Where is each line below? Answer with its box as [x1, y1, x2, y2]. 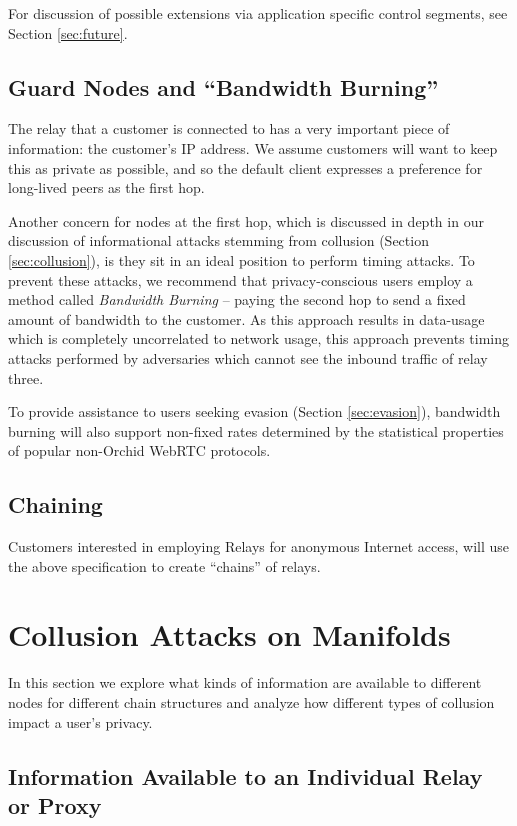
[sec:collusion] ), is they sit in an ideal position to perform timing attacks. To [8, 249, 475, 270]
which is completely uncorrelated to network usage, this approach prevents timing [8, 328, 509, 349]
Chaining [8, 489, 103, 520]
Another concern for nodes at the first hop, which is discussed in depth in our [8, 210, 484, 231]
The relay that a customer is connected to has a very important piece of [8, 118, 450, 139]
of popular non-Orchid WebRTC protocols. [8, 440, 271, 461]
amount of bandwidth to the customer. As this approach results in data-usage [8, 308, 485, 329]
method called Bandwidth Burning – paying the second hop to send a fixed [8, 289, 466, 310]
